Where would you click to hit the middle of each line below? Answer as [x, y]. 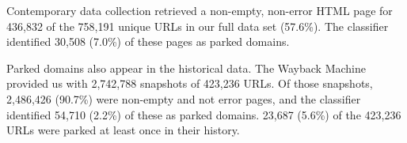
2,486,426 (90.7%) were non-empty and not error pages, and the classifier [184, 98]
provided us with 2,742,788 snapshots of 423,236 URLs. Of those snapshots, [190, 83]
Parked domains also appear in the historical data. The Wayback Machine [186, 68]
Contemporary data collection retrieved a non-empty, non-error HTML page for [200, 10]
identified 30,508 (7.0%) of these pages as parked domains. [148, 41]
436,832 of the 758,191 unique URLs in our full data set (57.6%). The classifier [198, 26]
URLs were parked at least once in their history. [123, 130]
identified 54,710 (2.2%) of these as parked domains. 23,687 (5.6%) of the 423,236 [204, 114]
